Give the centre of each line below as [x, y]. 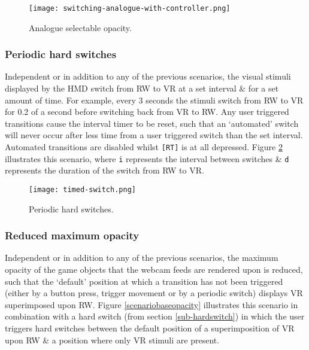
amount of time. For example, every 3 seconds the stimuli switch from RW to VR [154, 100]
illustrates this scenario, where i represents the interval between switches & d [147, 158]
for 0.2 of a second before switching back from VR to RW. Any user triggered [147, 112]
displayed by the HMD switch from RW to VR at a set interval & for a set [142, 88]
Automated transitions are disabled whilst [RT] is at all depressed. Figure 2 [144, 147]
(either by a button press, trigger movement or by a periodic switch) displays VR [154, 293]
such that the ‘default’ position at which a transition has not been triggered [144, 281]
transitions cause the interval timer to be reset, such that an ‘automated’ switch [152, 123]
